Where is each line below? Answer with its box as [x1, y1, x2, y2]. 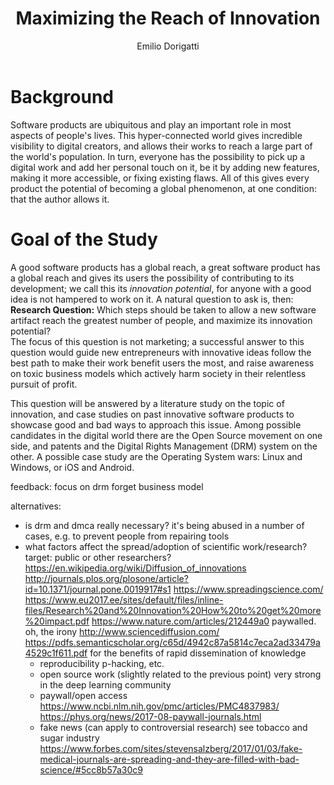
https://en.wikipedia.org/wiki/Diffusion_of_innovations [24, 562, 247, 574]
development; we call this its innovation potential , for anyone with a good [10, 282, 312, 294]
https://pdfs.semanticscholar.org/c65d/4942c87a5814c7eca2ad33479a [24, 636, 321, 648]
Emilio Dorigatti [136, 40, 200, 52]
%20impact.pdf [24, 615, 90, 627]
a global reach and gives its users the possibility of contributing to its [10, 272, 295, 284]
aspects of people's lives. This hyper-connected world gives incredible [10, 129, 303, 141]
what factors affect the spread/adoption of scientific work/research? [24, 540, 308, 552]
